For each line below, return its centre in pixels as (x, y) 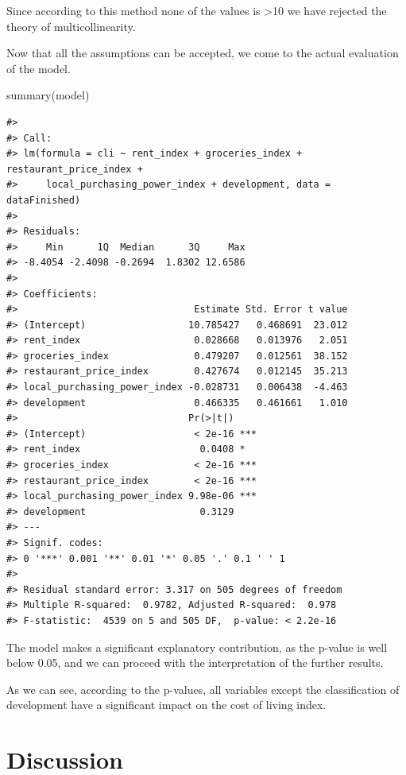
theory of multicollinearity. (71, 26)
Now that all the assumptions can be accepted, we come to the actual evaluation (203, 53)
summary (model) (48, 95)
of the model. (39, 68)
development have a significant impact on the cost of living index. (166, 705)
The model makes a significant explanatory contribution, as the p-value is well (197, 647)
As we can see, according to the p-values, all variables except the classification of (203, 689)
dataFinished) (44, 200)
